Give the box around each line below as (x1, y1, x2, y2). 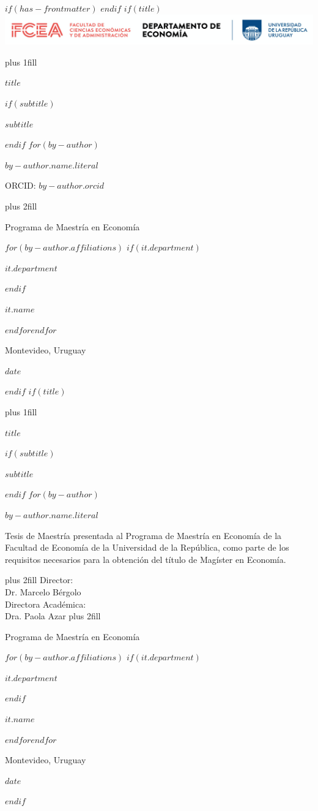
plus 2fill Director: (5, 573, 73, 586)
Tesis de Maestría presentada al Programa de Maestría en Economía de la (5, 529, 282, 541)
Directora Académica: (5, 597, 86, 610)
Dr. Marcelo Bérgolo (5, 585, 81, 598)
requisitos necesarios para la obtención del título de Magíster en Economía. (5, 553, 286, 565)
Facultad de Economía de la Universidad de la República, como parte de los (5, 541, 289, 554)
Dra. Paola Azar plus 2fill (5, 609, 101, 622)
